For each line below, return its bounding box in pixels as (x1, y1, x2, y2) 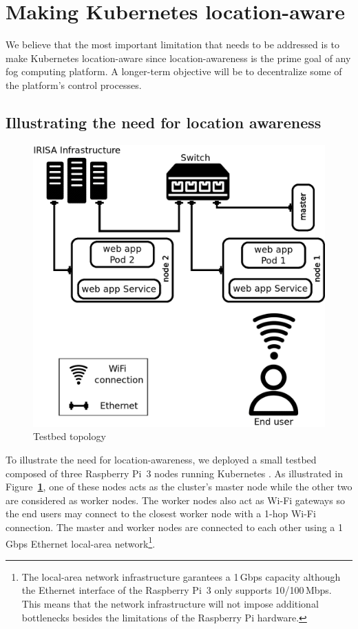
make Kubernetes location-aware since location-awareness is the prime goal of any (6, 50, 351, 65)
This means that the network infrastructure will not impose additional (21, 596, 319, 610)
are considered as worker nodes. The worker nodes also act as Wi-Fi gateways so (6, 492, 345, 507)
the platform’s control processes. (6, 77, 142, 92)
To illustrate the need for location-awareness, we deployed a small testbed (6, 452, 317, 466)
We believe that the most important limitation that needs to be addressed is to (6, 37, 340, 52)
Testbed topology (33, 429, 106, 443)
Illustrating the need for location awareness (6, 111, 322, 132)
